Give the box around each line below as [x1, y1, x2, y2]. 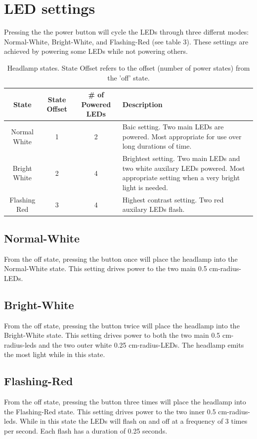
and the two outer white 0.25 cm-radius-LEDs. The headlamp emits [39, 339, 244, 350]
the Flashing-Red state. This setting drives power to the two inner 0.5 [4, 406, 216, 416]
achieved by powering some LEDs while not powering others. [4, 46, 188, 56]
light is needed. [122, 182, 168, 192]
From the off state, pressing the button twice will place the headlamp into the [4, 320, 240, 330]
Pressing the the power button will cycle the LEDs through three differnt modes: [4, 27, 249, 37]
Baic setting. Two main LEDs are [122, 121, 224, 132]
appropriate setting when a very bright [122, 172, 240, 183]
